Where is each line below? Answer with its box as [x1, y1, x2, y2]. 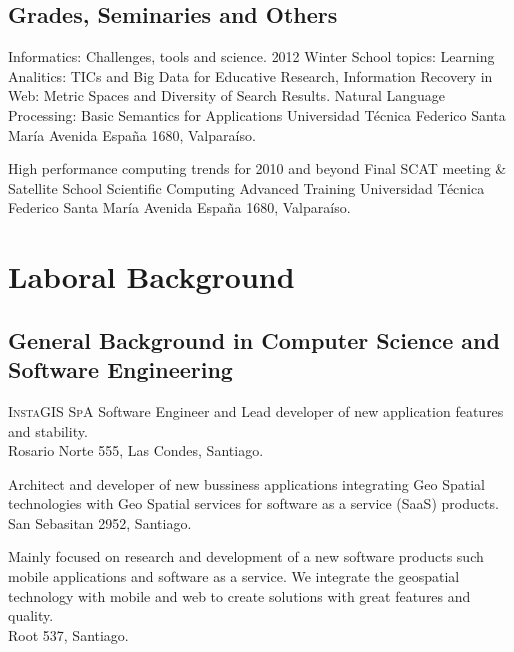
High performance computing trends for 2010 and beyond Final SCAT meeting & [8, 158, 507, 179]
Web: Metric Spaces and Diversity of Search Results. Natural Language [8, 85, 445, 106]
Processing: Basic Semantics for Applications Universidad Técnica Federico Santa [8, 104, 506, 125]
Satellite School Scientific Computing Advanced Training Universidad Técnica [8, 177, 485, 198]
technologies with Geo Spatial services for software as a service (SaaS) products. [8, 493, 499, 514]
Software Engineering [8, 354, 233, 385]
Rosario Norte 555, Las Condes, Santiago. [8, 440, 264, 461]
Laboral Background [8, 256, 295, 297]
